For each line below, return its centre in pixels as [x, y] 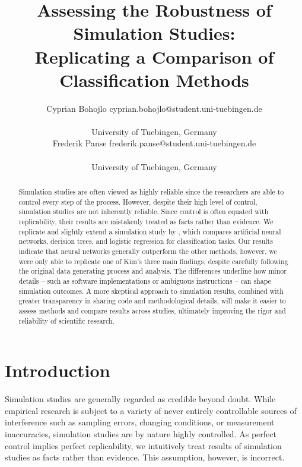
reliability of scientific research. [66, 320]
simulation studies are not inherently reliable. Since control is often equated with [144, 211]
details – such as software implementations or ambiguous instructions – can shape [145, 280]
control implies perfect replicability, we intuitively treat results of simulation [143, 445]
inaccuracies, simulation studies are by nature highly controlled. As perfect [141, 433]
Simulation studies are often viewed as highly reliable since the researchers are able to [151, 192]
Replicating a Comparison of [154, 56]
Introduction [58, 370]
